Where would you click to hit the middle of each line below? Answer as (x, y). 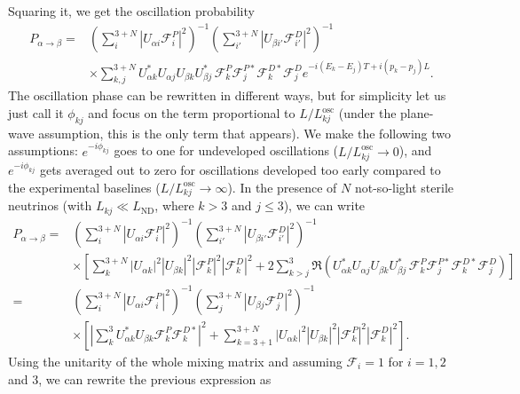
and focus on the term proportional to (192, 113)
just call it (36, 113)
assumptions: (43, 150)
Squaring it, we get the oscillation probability (131, 11)
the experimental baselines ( (84, 187)
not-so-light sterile (404, 187)
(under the (367, 113)
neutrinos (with (50, 205)
